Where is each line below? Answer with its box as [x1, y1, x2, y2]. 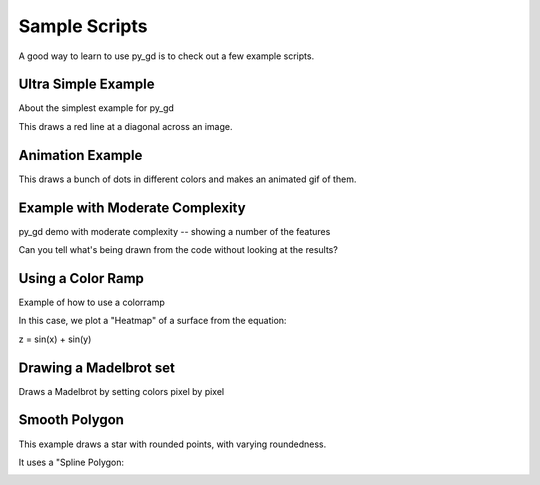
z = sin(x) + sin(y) [18, 333, 92, 345]
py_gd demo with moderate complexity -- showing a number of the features [18, 225, 331, 237]
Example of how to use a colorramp [18, 296, 165, 308]
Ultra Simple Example [18, 76, 155, 93]
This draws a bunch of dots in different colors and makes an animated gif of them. [18, 173, 357, 185]
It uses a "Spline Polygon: [18, 456, 125, 468]
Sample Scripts [18, 15, 148, 37]
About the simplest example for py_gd [18, 102, 175, 114]
